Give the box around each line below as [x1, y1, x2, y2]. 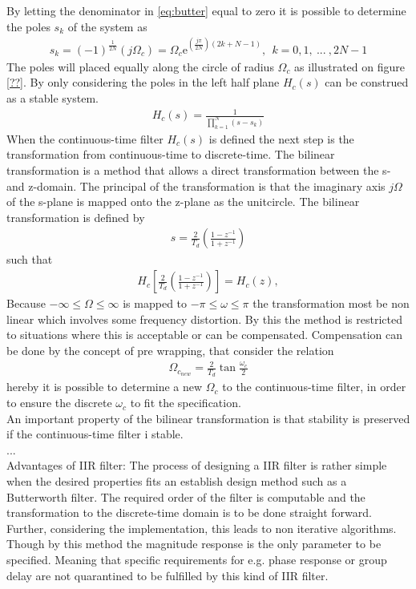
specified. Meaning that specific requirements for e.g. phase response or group [6, 551, 387, 567]
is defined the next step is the [208, 130, 354, 147]
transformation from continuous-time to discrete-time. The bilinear [6, 146, 335, 163]
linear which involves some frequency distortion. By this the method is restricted [6, 310, 402, 327]
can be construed [325, 74, 409, 91]
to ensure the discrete [6, 394, 112, 411]
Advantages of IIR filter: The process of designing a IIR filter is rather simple [6, 457, 387, 474]
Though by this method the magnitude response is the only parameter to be [6, 535, 382, 552]
